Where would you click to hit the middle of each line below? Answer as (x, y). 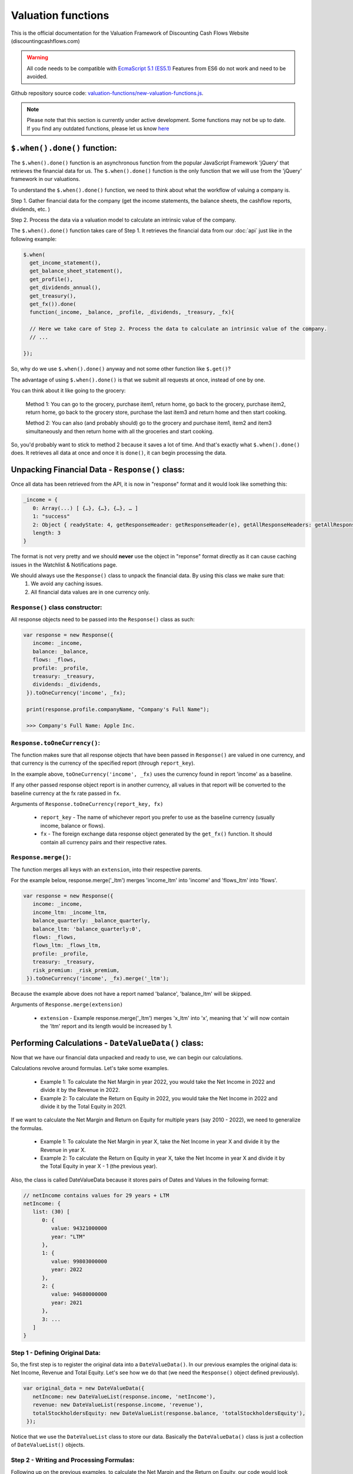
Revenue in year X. (63, 1150)
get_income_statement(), (65, 263)
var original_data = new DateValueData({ (84, 1388)
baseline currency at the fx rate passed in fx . (66, 793)
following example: (34, 239)
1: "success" (51, 516)
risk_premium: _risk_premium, (76, 970)
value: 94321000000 (79, 1228)
